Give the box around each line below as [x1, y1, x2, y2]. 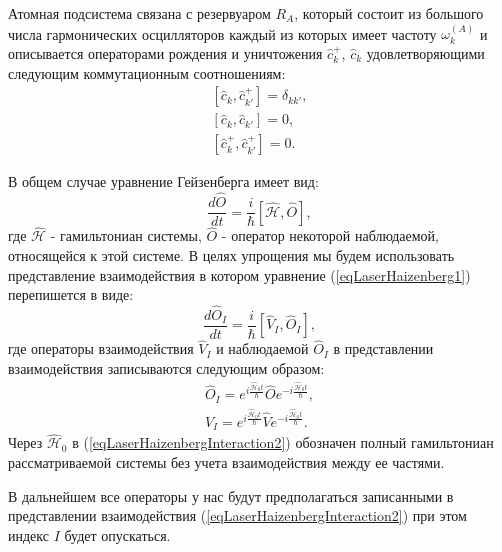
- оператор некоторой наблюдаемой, [221, 225, 440, 246]
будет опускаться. [64, 524, 171, 545]
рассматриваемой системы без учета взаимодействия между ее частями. [8, 452, 445, 473]
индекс [8, 524, 49, 545]
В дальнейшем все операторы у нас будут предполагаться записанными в [8, 485, 454, 506]
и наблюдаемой [216, 338, 309, 359]
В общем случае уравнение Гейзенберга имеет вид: [8, 171, 319, 192]
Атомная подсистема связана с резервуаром [8, 3, 271, 23]
